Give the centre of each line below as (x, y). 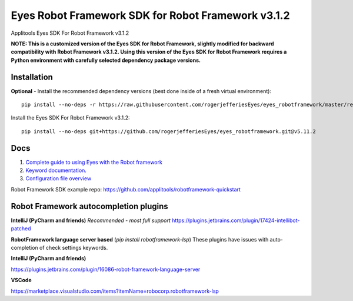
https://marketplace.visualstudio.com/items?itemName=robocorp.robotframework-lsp (115, 291)
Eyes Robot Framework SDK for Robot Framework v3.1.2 (151, 15)
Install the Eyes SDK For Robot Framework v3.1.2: (70, 118)
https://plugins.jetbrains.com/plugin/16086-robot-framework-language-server (106, 269)
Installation (32, 77)
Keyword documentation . (56, 170)
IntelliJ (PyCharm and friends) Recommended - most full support (91, 220)
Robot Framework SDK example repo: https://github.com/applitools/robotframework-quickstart (126, 189)
